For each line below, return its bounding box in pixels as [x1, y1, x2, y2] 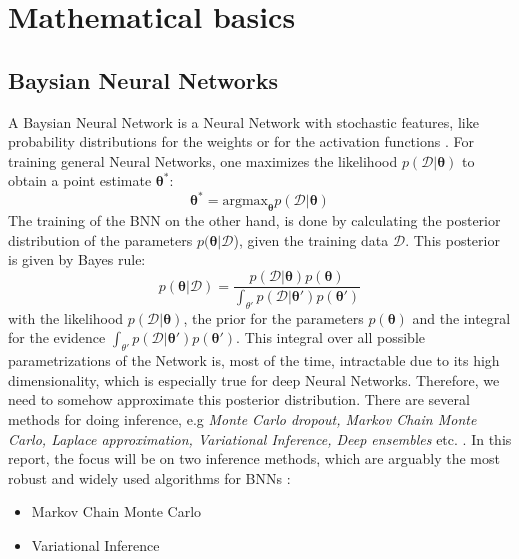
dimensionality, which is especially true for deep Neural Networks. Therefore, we [8, 369, 500, 390]
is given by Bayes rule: [8, 249, 146, 270]
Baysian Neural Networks [8, 64, 279, 95]
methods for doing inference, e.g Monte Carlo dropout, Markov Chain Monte [8, 408, 477, 429]
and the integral [412, 307, 511, 328]
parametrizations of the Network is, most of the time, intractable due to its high [8, 350, 500, 371]
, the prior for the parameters [183, 307, 364, 328]
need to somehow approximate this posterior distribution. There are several [8, 389, 470, 410]
